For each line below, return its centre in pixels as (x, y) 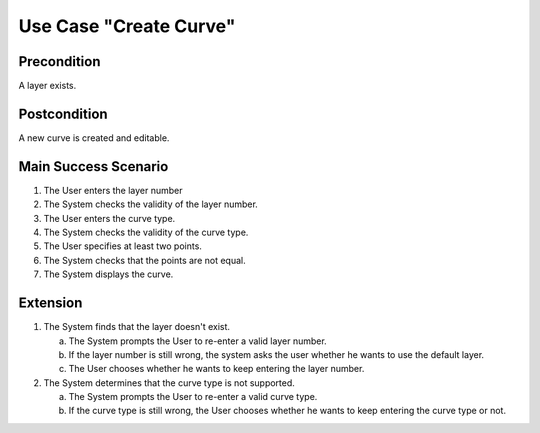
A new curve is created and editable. (94, 137)
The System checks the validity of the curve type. (146, 232)
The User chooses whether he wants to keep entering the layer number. (216, 369)
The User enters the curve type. (109, 218)
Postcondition (63, 113)
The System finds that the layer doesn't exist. (136, 327)
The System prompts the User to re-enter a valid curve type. (193, 397)
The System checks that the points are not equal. (144, 260)
